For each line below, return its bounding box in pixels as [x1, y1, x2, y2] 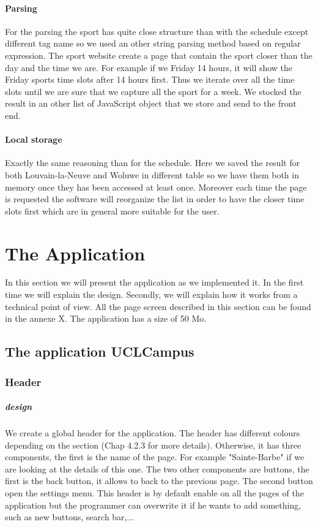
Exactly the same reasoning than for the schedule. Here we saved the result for [5, 156, 300, 169]
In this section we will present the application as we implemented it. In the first [5, 276, 304, 289]
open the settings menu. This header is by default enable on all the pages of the [5, 486, 304, 499]
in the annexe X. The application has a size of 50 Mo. [5, 312, 207, 325]
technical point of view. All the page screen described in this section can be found [5, 300, 311, 313]
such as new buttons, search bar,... [5, 510, 135, 523]
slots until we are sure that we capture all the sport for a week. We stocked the [5, 85, 301, 97]
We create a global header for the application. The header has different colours [5, 427, 300, 439]
